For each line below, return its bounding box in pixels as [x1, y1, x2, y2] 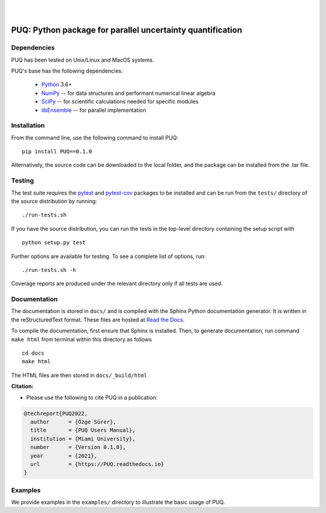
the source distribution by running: [11, 197, 97, 205]
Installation [11, 121, 45, 130]
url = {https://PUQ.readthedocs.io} [30, 460, 164, 468]
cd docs [22, 350, 45, 357]
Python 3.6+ [41, 81, 72, 88]
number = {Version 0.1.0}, [30, 444, 126, 451]
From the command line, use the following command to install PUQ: [11, 134, 179, 141]
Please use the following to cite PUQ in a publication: [26, 393, 158, 401]
